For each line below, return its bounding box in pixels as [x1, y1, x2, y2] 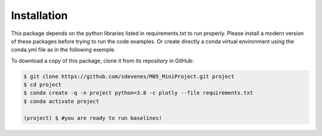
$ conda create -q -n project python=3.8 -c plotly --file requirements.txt [23, 90, 253, 96]
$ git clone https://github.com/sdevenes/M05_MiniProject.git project [23, 73, 235, 80]
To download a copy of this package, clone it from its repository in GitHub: [11, 57, 194, 64]
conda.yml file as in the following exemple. [11, 46, 116, 53]
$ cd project [23, 81, 62, 88]
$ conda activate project [23, 98, 100, 105]
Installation [11, 9, 68, 22]
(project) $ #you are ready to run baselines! [23, 115, 162, 121]
